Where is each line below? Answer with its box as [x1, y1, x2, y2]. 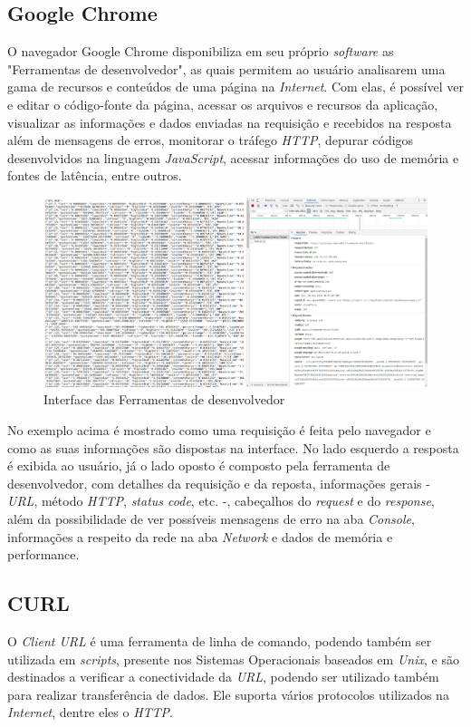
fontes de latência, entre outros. [7, 166, 182, 185]
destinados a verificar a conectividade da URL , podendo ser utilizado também [7, 667, 439, 686]
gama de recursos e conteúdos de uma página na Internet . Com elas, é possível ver [7, 77, 464, 96]
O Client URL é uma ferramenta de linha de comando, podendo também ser [7, 631, 432, 650]
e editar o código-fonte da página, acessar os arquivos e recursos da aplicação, [7, 94, 438, 113]
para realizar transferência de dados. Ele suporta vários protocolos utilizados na [7, 684, 449, 703]
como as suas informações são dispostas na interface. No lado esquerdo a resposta [7, 438, 459, 457]
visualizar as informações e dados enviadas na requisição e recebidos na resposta [7, 112, 452, 131]
